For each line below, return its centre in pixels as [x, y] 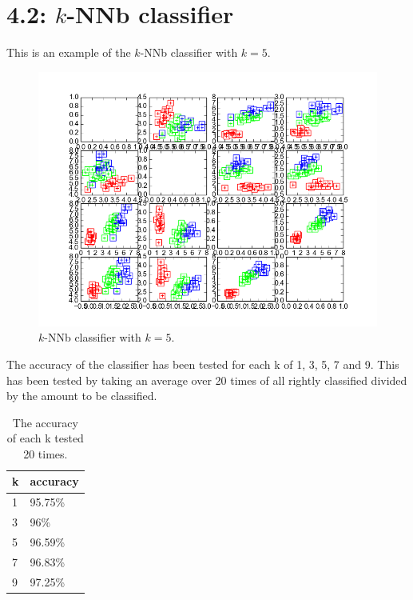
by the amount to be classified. [82, 396]
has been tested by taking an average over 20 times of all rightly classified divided [207, 380]
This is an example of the [69, 52]
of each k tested [45, 438]
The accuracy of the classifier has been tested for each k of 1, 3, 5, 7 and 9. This [203, 364]
